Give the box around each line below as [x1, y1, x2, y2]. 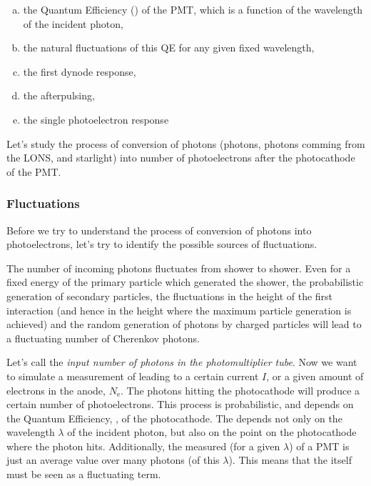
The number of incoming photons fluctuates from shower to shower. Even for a [6, 260, 351, 275]
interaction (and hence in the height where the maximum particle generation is [6, 302, 352, 317]
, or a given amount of [266, 368, 364, 383]
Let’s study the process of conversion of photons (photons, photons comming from [6, 136, 365, 151]
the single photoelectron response [23, 111, 169, 127]
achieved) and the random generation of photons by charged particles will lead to [6, 317, 362, 332]
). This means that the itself [228, 452, 352, 467]
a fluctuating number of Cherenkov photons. [6, 330, 200, 345]
